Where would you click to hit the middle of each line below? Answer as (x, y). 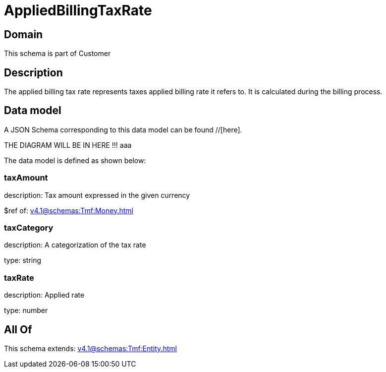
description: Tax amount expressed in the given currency (97, 195)
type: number (26, 310)
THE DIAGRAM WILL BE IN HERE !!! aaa (68, 145)
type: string (23, 260)
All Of (18, 329)
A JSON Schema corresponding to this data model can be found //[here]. (123, 129)
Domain (24, 34)
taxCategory (29, 227)
